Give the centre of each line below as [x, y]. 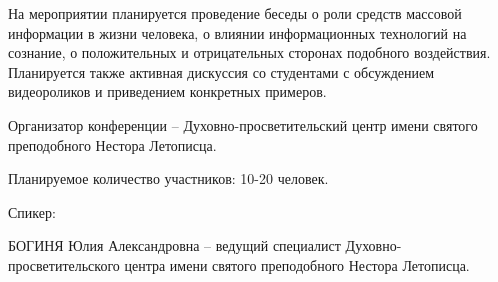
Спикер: [32, 211]
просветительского [64, 264]
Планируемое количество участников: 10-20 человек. [168, 178]
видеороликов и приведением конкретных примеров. [167, 91]
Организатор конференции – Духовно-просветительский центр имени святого [243, 124]
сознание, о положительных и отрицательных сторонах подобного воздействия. [249, 52]
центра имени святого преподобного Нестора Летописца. [297, 264]
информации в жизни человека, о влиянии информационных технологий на [237, 32]
